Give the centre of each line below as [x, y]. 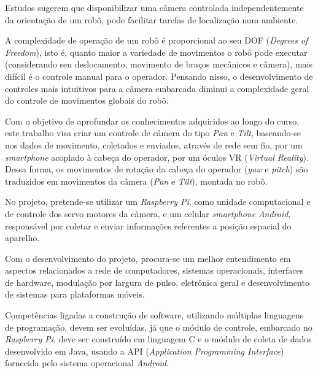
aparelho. [22, 238]
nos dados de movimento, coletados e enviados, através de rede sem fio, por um [154, 144]
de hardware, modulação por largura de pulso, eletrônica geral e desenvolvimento [157, 282]
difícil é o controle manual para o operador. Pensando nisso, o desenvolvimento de [159, 76]
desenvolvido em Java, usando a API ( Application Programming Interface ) [145, 351]
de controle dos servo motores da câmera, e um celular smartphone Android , [148, 213]
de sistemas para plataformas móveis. [75, 294]
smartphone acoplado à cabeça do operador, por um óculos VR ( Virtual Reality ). [157, 157]
